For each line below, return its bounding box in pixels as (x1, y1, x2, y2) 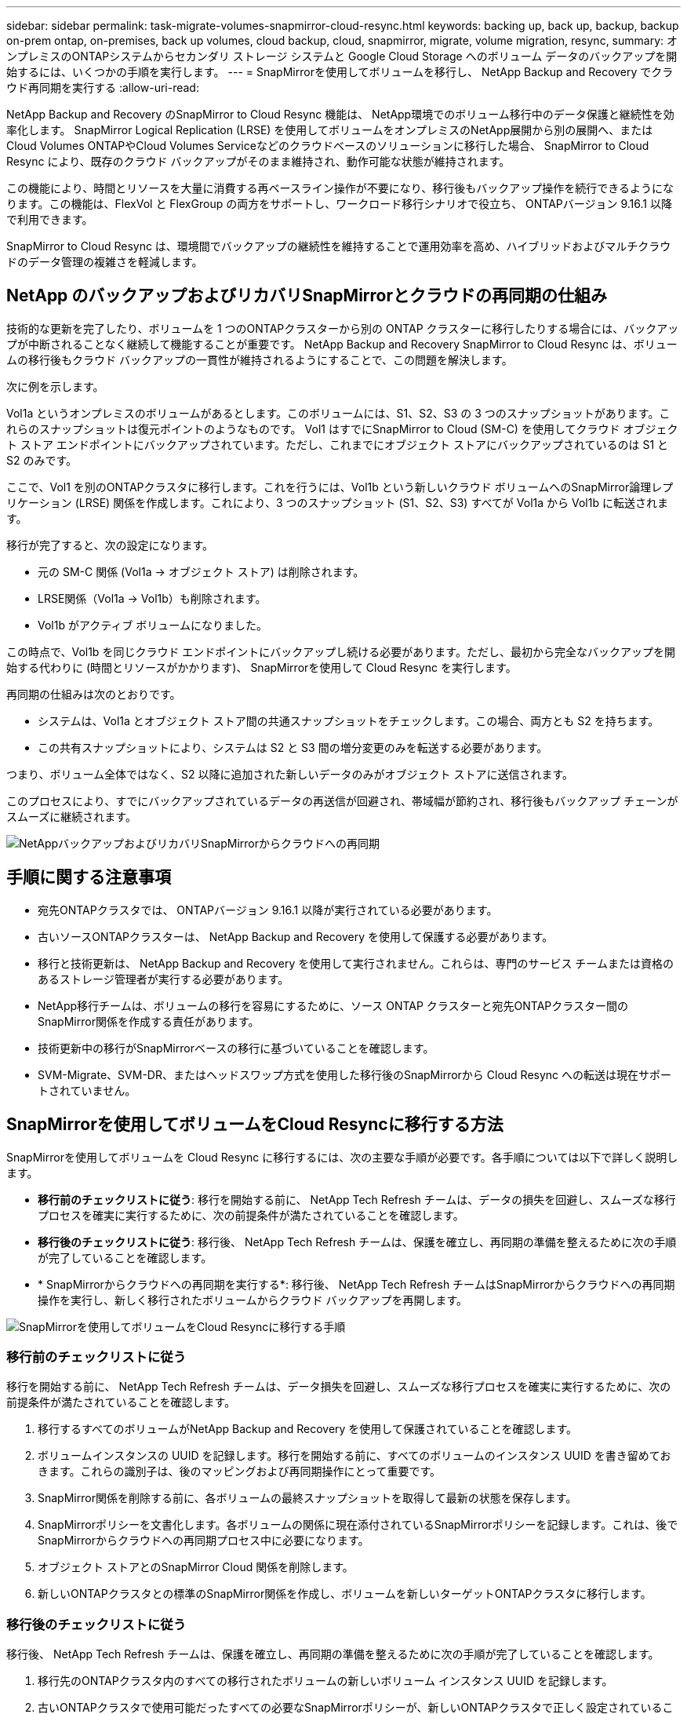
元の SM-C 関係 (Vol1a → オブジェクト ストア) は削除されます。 (38, 564, 365, 578)
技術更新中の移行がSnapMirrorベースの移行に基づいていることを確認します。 (38, 1041, 434, 1055)
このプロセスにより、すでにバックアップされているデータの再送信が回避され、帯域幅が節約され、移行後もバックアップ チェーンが (6, 793, 678, 808)
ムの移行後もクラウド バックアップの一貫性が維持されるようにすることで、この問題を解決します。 (6, 352, 513, 367)
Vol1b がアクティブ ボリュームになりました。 (38, 618, 267, 632)
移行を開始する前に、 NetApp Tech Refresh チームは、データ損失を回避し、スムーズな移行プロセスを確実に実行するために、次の (6, 1380, 671, 1394)
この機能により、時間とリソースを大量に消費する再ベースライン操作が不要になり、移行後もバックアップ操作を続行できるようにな (6, 181, 674, 195)
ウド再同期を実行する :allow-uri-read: (6, 81, 199, 94)
